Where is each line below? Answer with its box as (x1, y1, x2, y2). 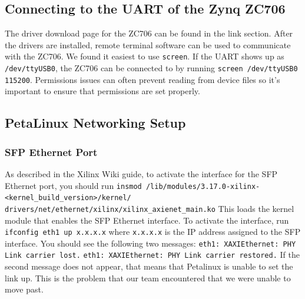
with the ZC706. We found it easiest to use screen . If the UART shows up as (5, 50, 284, 62)
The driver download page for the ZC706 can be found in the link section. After (5, 27, 293, 39)
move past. (5, 283, 44, 295)
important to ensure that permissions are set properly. (5, 85, 200, 97)
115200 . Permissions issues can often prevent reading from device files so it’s (5, 73, 280, 85)
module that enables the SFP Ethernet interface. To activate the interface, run (5, 214, 289, 226)
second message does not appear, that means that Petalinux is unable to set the (5, 260, 293, 273)
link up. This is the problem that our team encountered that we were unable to (5, 271, 291, 284)
